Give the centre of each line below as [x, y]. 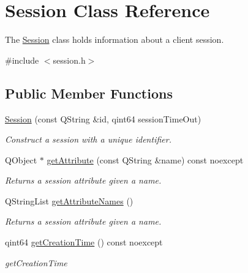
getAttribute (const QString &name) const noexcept [145, 159]
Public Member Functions [89, 93]
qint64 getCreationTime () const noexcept [84, 242]
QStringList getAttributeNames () [69, 200]
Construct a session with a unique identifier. [88, 139]
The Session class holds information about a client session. [115, 39]
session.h [69, 60]
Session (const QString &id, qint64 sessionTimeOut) [103, 118]
